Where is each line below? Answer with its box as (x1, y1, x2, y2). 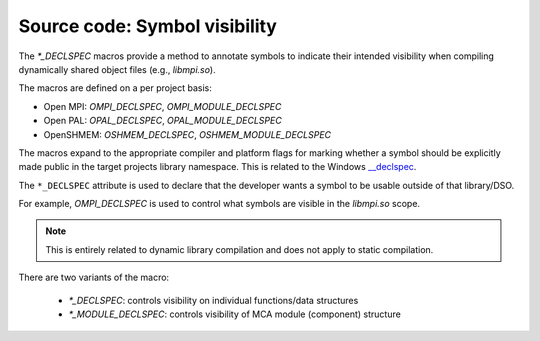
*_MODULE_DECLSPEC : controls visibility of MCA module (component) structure (68, 308, 402, 320)
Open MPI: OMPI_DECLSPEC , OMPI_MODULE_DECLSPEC (43, 100, 282, 112)
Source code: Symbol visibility (18, 15, 277, 37)
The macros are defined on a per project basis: (18, 82, 212, 94)
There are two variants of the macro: (18, 271, 170, 284)
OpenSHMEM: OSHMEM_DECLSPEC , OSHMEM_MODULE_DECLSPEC (43, 128, 332, 140)
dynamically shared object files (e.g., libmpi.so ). (18, 63, 216, 75)
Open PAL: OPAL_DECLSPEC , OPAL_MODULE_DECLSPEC (43, 115, 282, 127)
